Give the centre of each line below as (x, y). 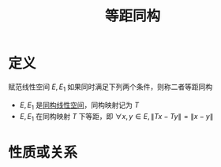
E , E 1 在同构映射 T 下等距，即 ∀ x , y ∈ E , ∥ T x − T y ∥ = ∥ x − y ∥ (116, 117)
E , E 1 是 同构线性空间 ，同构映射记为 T (79, 106)
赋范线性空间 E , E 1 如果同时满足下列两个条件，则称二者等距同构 (110, 87)
